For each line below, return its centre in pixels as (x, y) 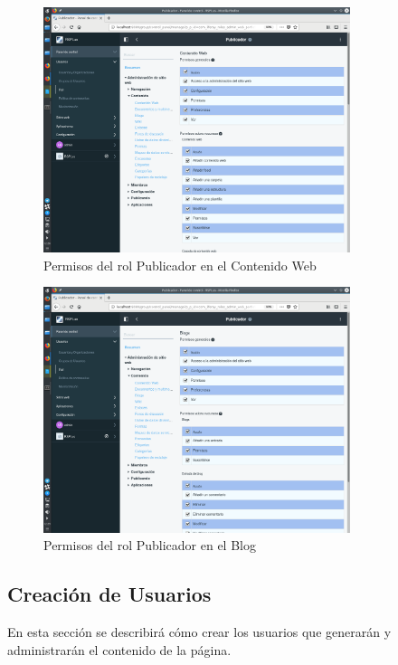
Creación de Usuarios (109, 594)
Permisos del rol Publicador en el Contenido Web (180, 265)
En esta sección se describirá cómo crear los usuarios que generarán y (199, 632)
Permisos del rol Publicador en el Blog (150, 545)
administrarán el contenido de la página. (119, 649)
